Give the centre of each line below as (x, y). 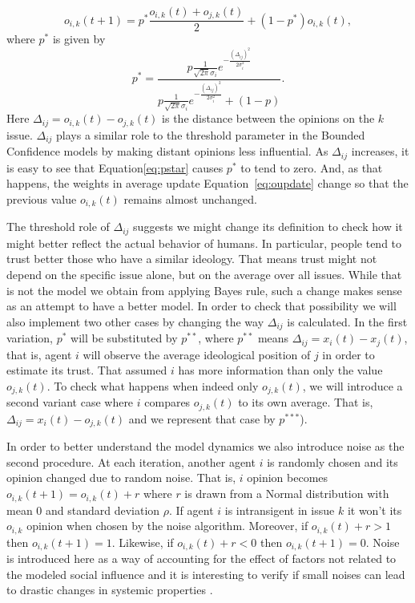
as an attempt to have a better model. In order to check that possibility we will (201, 306)
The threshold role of (58, 227)
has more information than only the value (280, 370)
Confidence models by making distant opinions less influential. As (167, 151)
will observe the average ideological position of (197, 354)
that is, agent (39, 354)
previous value (42, 198)
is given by (79, 39)
